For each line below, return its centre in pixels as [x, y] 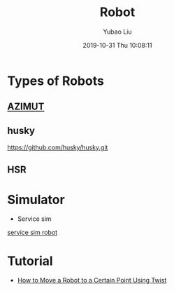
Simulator [36, 199]
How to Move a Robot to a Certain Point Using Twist [92, 280]
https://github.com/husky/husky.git [58, 147]
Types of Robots [56, 81]
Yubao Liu [117, 32]
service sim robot [32, 233]
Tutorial [30, 261]
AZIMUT [26, 107]
